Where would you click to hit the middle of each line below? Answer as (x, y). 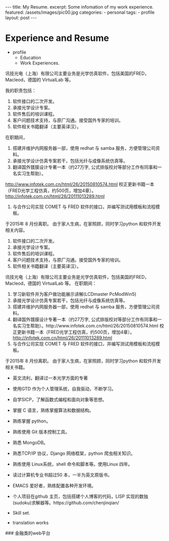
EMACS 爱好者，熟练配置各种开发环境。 (54, 485)
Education (31, 57)
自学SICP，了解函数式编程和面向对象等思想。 (60, 399)
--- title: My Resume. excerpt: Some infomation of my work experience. (79, 7)
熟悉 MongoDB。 (30, 442)
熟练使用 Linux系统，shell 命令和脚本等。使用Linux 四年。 (72, 464)
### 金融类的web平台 (28, 533)
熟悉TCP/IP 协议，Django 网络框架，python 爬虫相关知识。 (74, 453)
